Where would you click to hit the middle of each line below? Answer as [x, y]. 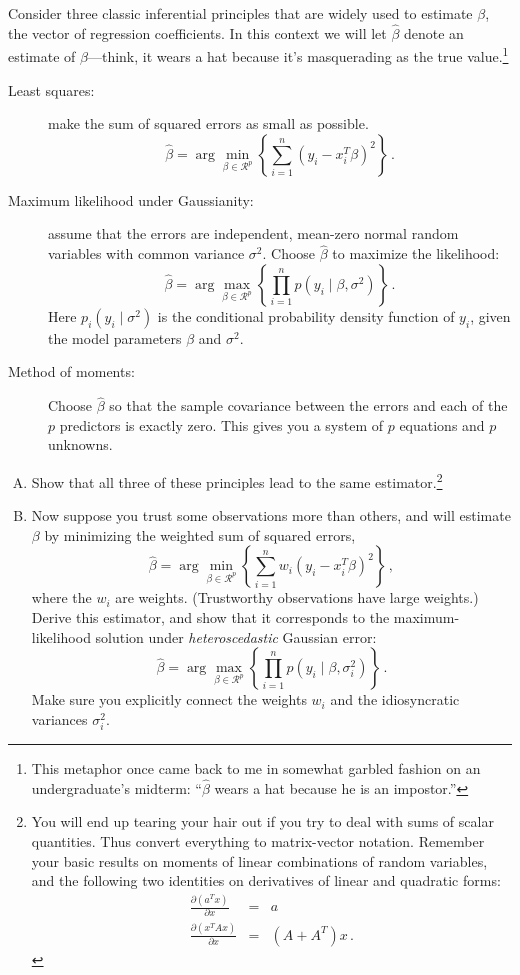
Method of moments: [71, 371]
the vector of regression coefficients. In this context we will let [197, 32]
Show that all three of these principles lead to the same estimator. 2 [237, 480]
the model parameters [115, 337]
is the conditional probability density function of [306, 315]
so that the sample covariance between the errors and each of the [308, 405]
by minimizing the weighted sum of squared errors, [200, 534]
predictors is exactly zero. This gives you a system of [221, 424]
